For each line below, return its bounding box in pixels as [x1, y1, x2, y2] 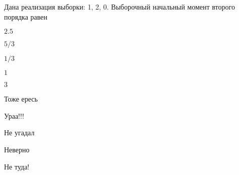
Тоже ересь [4, 94, 38, 104]
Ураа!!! [4, 110, 24, 121]
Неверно [4, 144, 30, 154]
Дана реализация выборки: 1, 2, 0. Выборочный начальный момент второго [4, 2, 235, 12]
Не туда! [4, 161, 30, 171]
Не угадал [4, 127, 35, 138]
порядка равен [4, 11, 47, 22]
